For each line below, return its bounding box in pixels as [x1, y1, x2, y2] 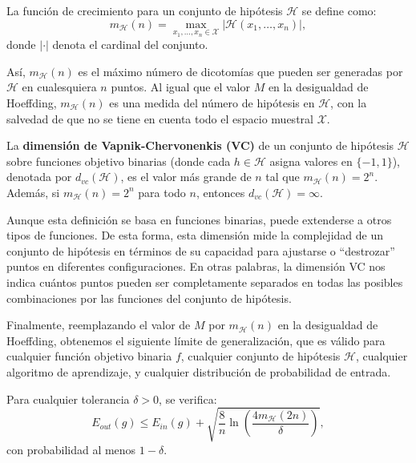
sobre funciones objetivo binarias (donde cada [6, 152, 231, 169]
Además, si [6, 183, 60, 200]
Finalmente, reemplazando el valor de [6, 316, 191, 333]
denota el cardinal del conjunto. [52, 36, 208, 53]
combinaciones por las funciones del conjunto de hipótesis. [6, 289, 292, 306]
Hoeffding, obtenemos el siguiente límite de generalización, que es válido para [6, 332, 386, 348]
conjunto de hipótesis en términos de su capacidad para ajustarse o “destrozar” [6, 242, 395, 259]
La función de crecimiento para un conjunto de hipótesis [6, 2, 283, 18]
